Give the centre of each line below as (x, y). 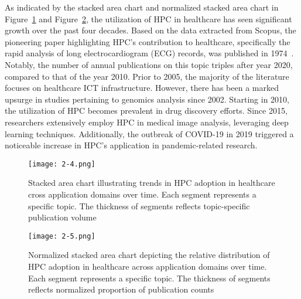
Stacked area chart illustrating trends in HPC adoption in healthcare (152, 183)
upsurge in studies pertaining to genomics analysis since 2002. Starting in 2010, (147, 99)
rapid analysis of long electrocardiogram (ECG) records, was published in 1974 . (149, 53)
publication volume (62, 217)
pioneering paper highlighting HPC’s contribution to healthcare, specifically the (148, 41)
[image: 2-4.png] (62, 164)
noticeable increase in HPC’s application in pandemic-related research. (131, 145)
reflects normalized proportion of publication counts (121, 289)
